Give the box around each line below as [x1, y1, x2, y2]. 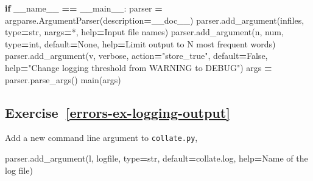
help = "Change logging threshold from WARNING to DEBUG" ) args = [5, 61, 272, 73]
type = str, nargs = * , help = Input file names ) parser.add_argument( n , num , [5, 26, 284, 38]
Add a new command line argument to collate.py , [5, 131, 198, 144]
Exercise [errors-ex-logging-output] [5, 103, 230, 121]
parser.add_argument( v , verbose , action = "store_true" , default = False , [5, 49, 268, 62]
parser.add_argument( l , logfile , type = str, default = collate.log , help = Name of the [5, 152, 308, 165]
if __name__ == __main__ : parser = [5, 2, 163, 14]
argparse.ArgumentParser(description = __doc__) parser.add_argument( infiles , [5, 13, 304, 26]
